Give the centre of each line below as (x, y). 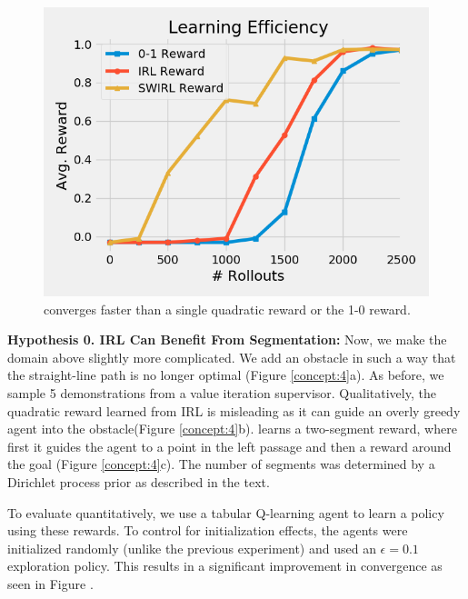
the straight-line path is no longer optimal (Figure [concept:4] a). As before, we (226, 375)
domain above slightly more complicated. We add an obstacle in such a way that (232, 357)
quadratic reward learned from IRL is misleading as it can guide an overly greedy (234, 410)
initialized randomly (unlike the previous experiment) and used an (192, 548)
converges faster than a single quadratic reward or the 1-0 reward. (227, 309)
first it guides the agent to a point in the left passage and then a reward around (229, 446)
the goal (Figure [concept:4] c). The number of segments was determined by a (221, 464)
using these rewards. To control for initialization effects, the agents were (208, 530)
